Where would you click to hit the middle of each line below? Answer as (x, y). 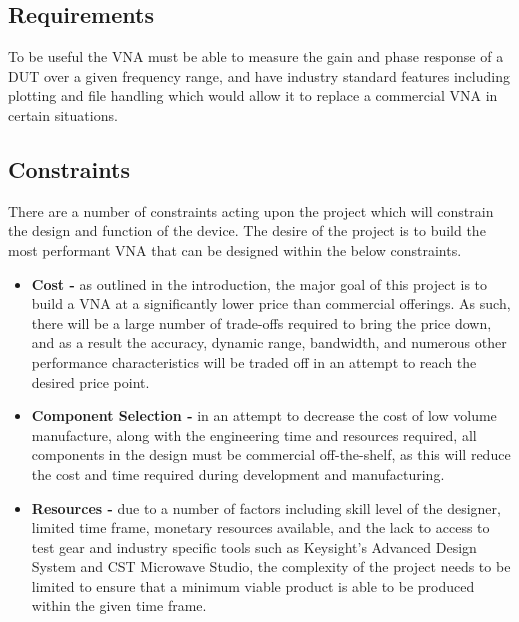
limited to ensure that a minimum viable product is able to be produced (253, 585)
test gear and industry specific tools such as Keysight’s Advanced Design (254, 546)
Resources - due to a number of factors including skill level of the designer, (266, 507)
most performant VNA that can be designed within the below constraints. (235, 249)
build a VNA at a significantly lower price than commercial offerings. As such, (271, 303)
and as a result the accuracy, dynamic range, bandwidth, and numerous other (269, 342)
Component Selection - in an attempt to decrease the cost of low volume (264, 415)
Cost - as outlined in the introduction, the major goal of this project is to (259, 283)
